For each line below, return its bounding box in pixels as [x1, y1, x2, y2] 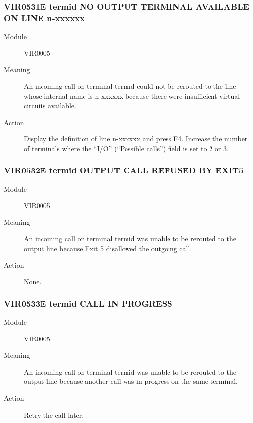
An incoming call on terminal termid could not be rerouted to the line [24, 81, 236, 91]
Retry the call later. [24, 409, 84, 420]
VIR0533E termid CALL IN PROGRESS [4, 297, 172, 309]
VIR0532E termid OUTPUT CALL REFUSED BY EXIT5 [4, 164, 244, 176]
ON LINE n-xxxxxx [4, 11, 85, 24]
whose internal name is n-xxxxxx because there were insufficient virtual [24, 90, 240, 101]
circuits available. [24, 100, 76, 111]
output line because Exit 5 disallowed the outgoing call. [24, 243, 192, 254]
